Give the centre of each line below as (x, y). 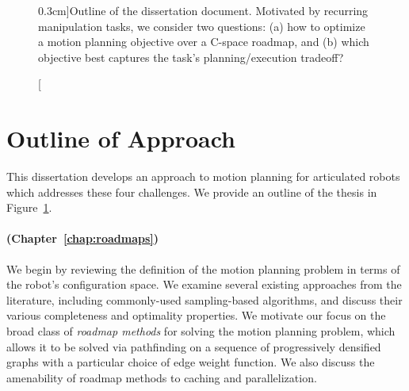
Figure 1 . (29, 207)
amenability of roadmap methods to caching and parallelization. (162, 377)
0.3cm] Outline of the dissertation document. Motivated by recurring (203, 10)
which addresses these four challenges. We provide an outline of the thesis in (192, 192)
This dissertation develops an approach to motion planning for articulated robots (203, 176)
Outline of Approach (121, 138)
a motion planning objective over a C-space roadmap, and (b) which (204, 42)
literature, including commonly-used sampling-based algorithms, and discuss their (204, 299)
